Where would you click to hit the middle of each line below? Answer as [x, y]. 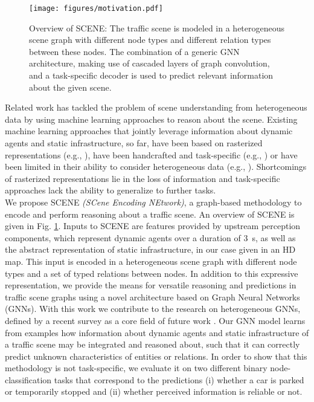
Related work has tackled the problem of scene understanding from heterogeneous [156, 107]
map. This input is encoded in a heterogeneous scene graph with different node [151, 261]
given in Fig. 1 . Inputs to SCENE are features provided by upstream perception [153, 226]
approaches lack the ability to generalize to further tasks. [111, 190]
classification [28, 379]
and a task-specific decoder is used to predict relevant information [151, 75]
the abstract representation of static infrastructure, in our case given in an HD [150, 249]
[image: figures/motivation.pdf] [96, 8]
